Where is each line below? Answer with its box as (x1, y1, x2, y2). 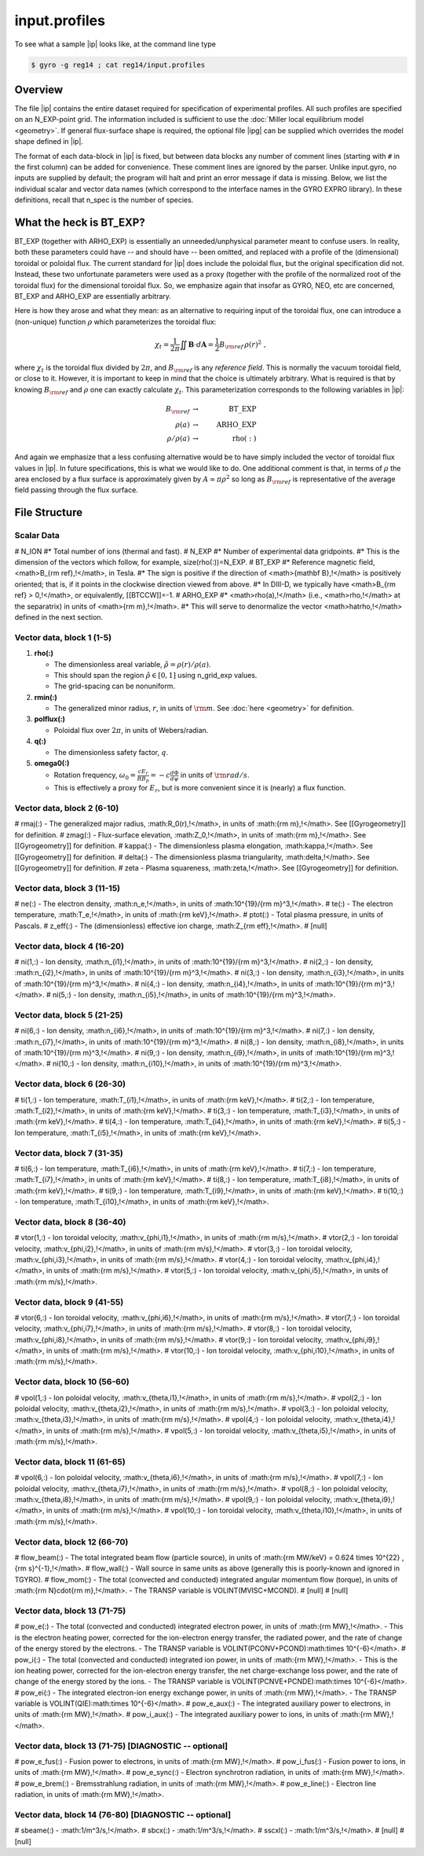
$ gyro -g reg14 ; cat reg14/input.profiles (31, 60, 206, 69)
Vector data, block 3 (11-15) (14, 882, 121, 893)
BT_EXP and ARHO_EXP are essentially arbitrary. (14, 292, 172, 301)
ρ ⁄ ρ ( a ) (166, 433, 190, 443)
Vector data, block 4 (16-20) (14, 941, 125, 952)
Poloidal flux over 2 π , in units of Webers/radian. (53, 725, 209, 735)
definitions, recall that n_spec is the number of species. (14, 195, 194, 204)
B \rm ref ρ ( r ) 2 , (219, 338, 266, 351)
